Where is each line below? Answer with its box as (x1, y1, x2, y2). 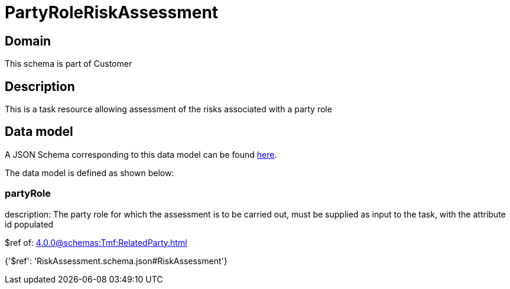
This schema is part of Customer (5, 59, 132, 69)
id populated (5, 219, 54, 229)
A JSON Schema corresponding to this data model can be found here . (5, 149, 277, 160)
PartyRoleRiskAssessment (5, 2, 219, 22)
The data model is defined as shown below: (5, 167, 174, 178)
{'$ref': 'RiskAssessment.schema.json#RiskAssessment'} (5, 255, 228, 266)
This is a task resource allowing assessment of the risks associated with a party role (5, 104, 332, 115)
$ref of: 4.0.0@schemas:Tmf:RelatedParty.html (5, 237, 187, 248)
